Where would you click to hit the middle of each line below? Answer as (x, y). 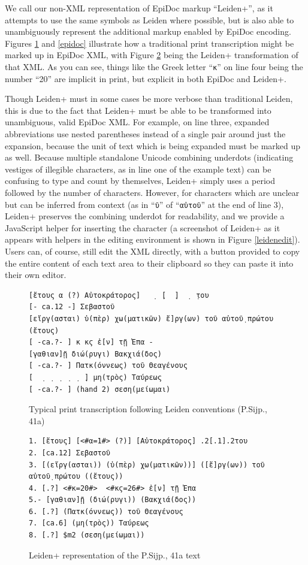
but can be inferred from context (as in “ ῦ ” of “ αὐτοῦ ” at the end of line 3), (144, 204)
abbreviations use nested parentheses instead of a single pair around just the (145, 134)
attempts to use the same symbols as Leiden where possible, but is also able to (150, 19)
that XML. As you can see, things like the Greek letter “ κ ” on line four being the (154, 66)
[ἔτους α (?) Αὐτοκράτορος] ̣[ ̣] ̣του (119, 295)
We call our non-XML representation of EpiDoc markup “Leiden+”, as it (139, 8)
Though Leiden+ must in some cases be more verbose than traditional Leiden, (149, 99)
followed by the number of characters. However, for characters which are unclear (152, 192)
